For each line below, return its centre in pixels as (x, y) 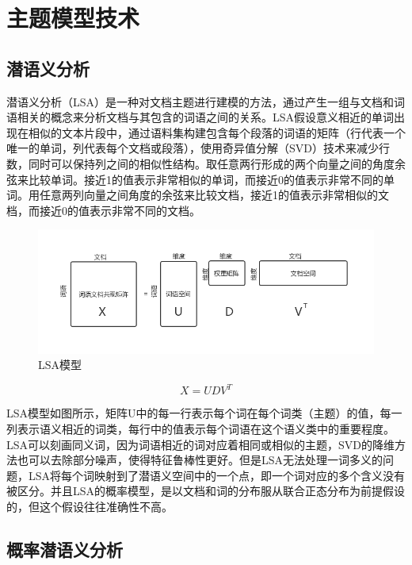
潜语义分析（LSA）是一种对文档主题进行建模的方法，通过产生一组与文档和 (200, 101)
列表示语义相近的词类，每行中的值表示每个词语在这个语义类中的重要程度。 (200, 429)
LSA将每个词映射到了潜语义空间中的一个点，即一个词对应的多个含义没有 (217, 475)
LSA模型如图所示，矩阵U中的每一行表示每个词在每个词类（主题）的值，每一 (204, 413)
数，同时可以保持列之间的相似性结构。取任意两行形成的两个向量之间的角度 (200, 163)
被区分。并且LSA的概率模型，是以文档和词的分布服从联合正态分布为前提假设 (206, 491)
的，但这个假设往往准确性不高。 (90, 506)
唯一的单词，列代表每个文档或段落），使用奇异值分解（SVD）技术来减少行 (198, 148)
